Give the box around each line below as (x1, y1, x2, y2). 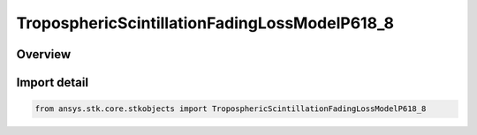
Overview (16, 47, 72, 62)
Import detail (16, 75, 88, 90)
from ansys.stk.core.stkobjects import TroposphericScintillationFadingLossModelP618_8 (34, 104, 427, 114)
